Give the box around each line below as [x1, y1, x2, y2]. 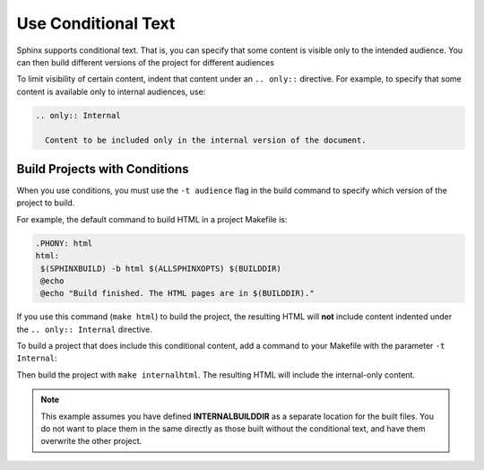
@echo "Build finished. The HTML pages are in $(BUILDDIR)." [40, 288, 315, 299]
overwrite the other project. [40, 436, 143, 447]
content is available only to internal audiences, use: [16, 86, 206, 97]
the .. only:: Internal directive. [16, 324, 152, 335]
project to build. [16, 197, 75, 208]
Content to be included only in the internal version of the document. [45, 135, 367, 145]
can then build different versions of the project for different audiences [16, 57, 275, 67]
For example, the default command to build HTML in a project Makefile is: [16, 213, 288, 224]
